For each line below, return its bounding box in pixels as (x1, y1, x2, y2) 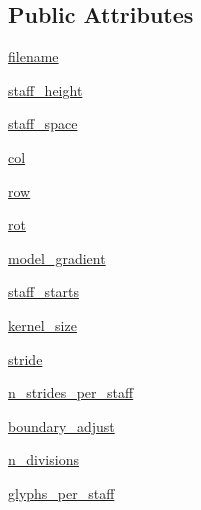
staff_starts (8, 281, 80, 302)
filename (8, 46, 59, 67)
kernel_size (8, 314, 77, 335)
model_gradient (8, 247, 106, 268)
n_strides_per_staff (8, 382, 134, 403)
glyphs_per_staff (8, 482, 115, 503)
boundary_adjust (8, 415, 115, 436)
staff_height (8, 79, 83, 100)
